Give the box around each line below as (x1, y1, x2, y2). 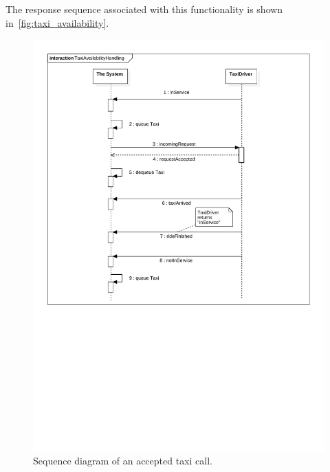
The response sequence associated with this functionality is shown (5, 2, 283, 16)
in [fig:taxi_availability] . (5, 15, 109, 30)
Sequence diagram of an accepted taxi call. (33, 453, 212, 468)
